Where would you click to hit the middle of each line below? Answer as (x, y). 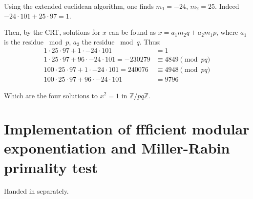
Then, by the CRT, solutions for (52, 32)
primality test (51, 167)
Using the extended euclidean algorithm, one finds (79, 6)
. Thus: (150, 41)
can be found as (132, 32)
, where (227, 32)
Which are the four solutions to (51, 95)
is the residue (24, 41)
